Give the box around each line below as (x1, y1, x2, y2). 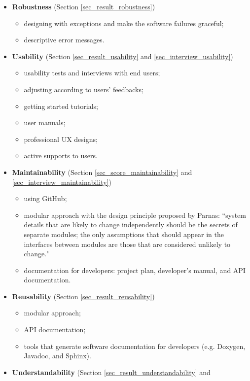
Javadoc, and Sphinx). (24, 350, 91, 361)
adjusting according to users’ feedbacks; (24, 84, 143, 94)
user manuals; (24, 117, 66, 128)
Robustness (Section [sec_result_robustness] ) (12, 1, 155, 11)
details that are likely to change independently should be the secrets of (24, 219, 238, 230)
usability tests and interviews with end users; (24, 68, 160, 78)
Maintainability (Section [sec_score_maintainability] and (12, 167, 192, 177)
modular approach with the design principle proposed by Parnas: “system (24, 209, 246, 220)
